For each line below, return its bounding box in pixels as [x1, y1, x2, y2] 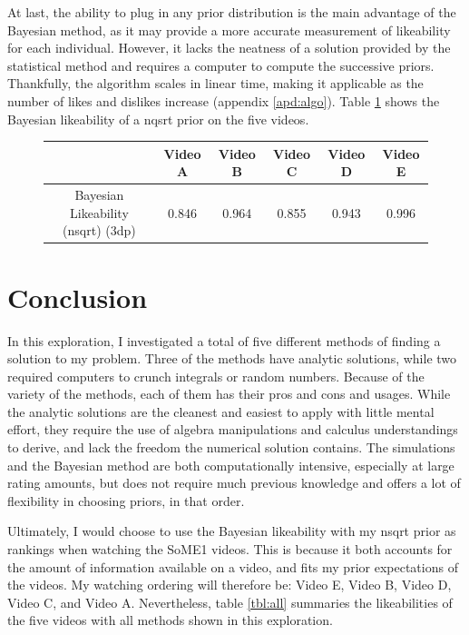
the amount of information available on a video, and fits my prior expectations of [7, 557, 458, 576]
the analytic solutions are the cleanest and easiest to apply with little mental [7, 402, 435, 421]
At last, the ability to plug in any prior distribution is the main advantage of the [7, 3, 456, 21]
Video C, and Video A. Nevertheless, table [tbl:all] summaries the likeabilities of [7, 592, 453, 611]
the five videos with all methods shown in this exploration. [7, 610, 333, 630]
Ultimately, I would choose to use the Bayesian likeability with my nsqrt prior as [7, 521, 456, 541]
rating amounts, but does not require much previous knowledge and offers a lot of [7, 473, 461, 492]
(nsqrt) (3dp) [63, 221, 136, 240]
